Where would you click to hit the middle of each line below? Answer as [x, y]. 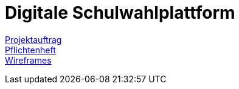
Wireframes [28, 60]
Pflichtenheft [30, 50]
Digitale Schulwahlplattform [120, 13]
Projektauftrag [33, 39]
